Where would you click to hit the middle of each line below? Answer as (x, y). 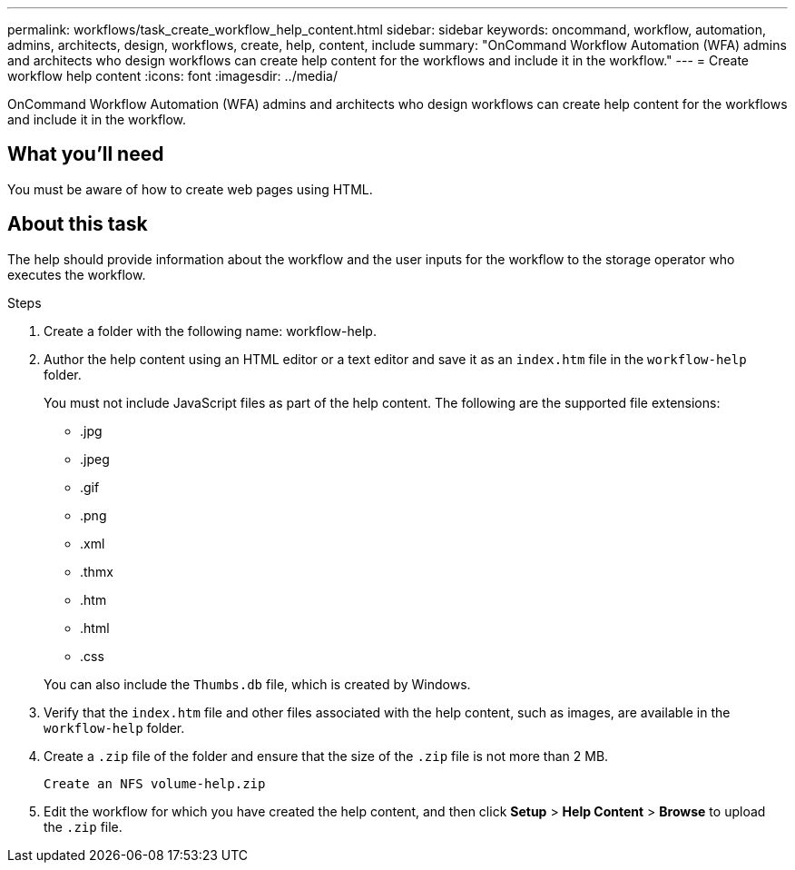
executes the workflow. (77, 274)
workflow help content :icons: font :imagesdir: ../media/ (172, 76)
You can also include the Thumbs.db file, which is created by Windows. (257, 684)
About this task (78, 224)
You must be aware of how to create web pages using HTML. (190, 189)
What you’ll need (86, 154)
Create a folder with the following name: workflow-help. (210, 331)
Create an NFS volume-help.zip (155, 783)
